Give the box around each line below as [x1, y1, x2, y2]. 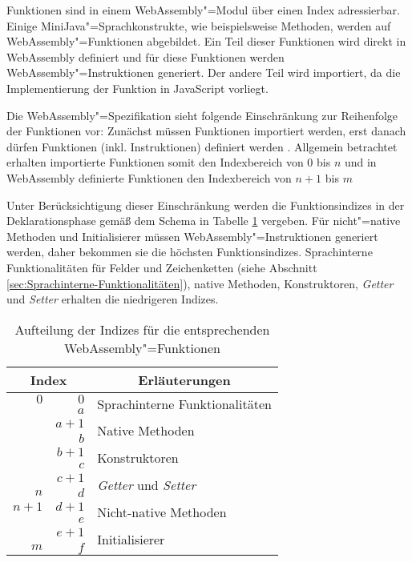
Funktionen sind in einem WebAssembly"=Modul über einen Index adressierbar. [6, 2, 400, 18]
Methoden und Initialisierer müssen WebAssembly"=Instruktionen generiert [6, 227, 378, 244]
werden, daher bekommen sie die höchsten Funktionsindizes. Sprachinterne [6, 243, 373, 260]
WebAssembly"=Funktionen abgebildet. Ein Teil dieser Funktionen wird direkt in [6, 33, 406, 50]
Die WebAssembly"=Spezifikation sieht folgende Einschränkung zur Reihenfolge [6, 106, 398, 123]
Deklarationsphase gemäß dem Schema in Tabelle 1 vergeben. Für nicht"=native [6, 212, 401, 229]
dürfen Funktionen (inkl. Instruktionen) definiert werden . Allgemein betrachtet [6, 138, 398, 155]
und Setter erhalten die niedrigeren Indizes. [6, 291, 219, 307]
